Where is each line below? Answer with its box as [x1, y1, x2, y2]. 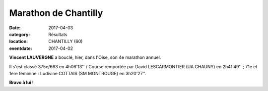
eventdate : [9, 45, 32, 51]
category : [9, 31, 30, 37]
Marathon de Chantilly [9, 7, 103, 18]
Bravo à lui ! [9, 80, 34, 86]
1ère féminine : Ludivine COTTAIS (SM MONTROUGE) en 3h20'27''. [9, 70, 146, 76]
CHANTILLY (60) [48, 39, 83, 45]
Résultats [48, 31, 67, 37]
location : [9, 39, 28, 45]
